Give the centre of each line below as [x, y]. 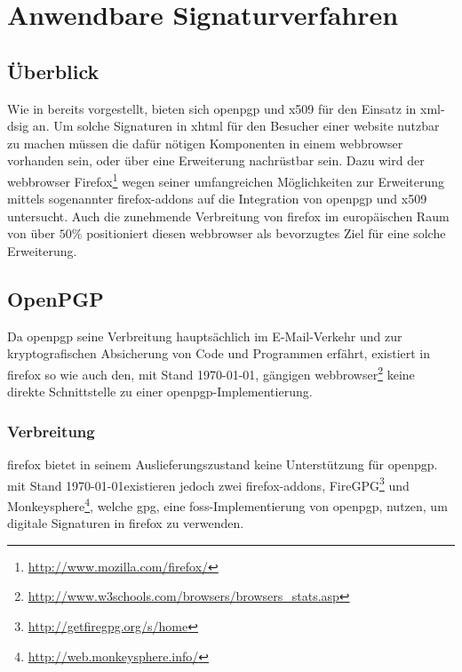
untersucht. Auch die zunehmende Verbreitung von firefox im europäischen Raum [228, 216]
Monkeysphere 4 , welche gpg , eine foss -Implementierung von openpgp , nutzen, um [227, 504]
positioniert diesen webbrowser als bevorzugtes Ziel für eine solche [266, 233]
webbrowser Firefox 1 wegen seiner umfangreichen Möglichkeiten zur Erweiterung [226, 180]
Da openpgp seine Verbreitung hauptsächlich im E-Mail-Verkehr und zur [205, 336]
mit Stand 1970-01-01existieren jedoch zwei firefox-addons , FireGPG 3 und [208, 484]
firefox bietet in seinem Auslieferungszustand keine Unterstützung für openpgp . [223, 464]
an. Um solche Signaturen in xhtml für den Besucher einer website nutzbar [236, 126]
